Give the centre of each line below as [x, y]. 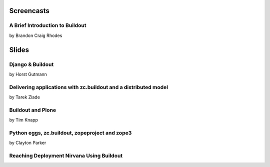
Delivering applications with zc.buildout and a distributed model [89, 87]
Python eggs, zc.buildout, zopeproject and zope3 [70, 132]
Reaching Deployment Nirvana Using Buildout [66, 156]
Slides [19, 50]
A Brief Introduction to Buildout [48, 25]
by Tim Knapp [24, 120]
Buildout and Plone [33, 110]
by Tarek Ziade [24, 97]
